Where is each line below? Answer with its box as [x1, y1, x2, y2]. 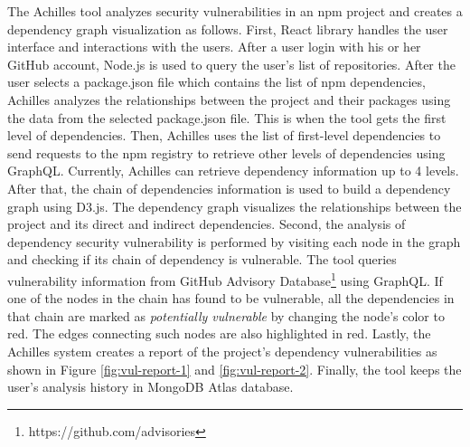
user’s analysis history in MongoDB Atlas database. [7, 377, 294, 396]
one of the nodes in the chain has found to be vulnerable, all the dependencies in [7, 289, 455, 308]
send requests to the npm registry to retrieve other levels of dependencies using [7, 143, 446, 162]
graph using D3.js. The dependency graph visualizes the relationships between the [7, 196, 462, 215]
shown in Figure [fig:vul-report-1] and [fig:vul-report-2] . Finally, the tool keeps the [7, 359, 462, 378]
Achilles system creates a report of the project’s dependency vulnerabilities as [7, 341, 437, 360]
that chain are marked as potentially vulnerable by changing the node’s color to [7, 306, 445, 325]
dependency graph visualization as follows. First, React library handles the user [7, 19, 448, 38]
